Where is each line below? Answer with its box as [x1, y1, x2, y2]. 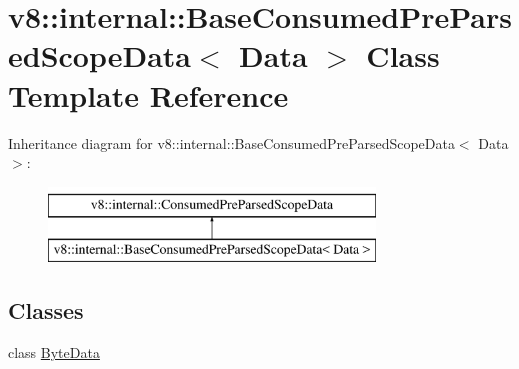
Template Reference [8, 74, 289, 115]
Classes [8, 295, 84, 326]
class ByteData [8, 342, 100, 363]
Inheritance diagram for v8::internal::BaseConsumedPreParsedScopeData [8, 132, 455, 153]
